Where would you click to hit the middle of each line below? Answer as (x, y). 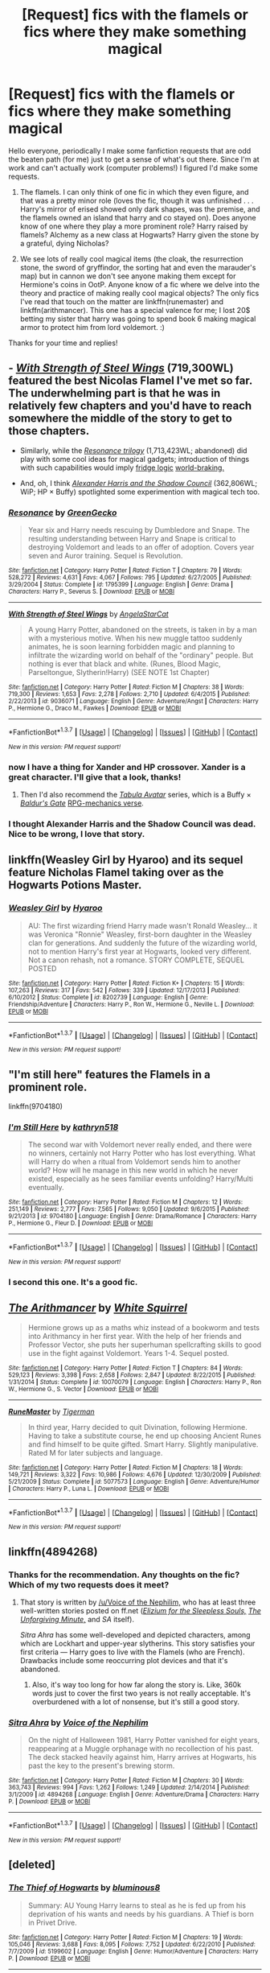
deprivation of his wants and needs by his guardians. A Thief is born (141, 1913)
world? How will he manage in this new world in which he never (133, 1170)
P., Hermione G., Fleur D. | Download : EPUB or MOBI (81, 1223)
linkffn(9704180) (35, 1106)
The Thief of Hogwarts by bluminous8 (84, 1888)
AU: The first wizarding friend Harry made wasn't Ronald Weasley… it (143, 925)
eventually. (46, 1188)
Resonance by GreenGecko (63, 513)
